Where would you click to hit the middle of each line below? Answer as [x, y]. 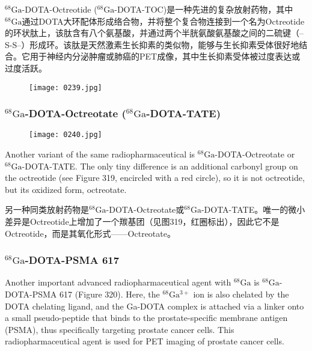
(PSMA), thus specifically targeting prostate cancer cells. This [120, 329]
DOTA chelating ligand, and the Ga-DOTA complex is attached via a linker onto [154, 306]
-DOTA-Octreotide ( [60, 9]
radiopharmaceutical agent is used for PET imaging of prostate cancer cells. [145, 341]
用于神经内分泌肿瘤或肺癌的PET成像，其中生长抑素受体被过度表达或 [165, 56]
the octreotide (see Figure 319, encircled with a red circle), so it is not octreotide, [155, 178]
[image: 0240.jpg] [66, 135]
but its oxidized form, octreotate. [66, 189]
